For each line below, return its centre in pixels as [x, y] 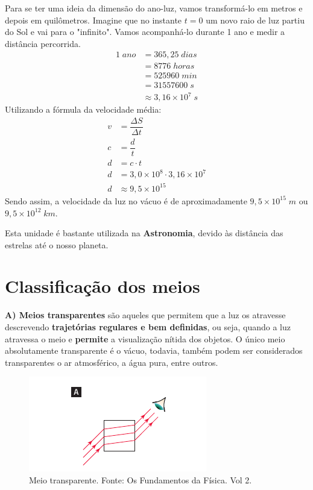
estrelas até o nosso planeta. [57, 244]
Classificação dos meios [103, 286]
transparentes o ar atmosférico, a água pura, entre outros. [112, 362]
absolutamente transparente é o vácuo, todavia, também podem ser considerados [154, 350]
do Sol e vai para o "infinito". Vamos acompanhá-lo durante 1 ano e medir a [145, 32]
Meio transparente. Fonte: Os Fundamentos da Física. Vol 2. [141, 479]
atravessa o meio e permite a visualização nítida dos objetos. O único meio [145, 338]
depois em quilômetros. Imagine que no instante [93, 20]
